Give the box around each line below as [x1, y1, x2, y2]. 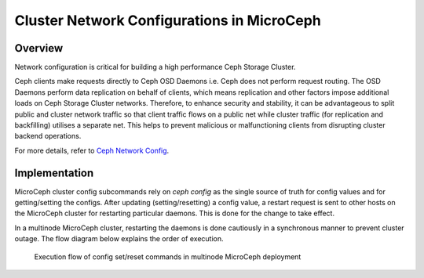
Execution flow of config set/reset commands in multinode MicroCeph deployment [34, 251, 302, 262]
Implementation [14, 166, 94, 179]
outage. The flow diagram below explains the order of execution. [14, 234, 224, 244]
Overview [14, 42, 64, 55]
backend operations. [14, 132, 82, 141]
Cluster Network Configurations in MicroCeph [14, 12, 321, 29]
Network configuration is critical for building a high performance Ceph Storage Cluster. [14, 63, 296, 72]
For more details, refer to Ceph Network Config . [14, 146, 170, 155]
